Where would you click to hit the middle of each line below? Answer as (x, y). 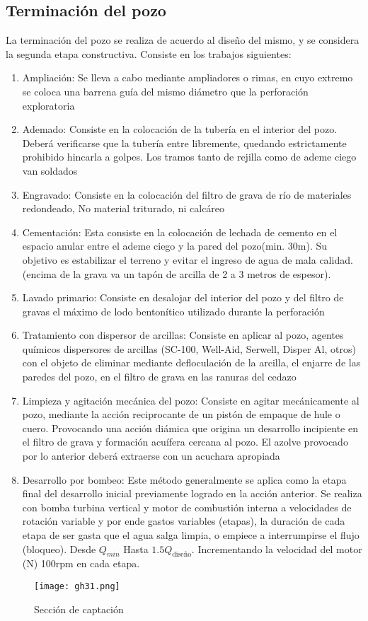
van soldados (50, 170)
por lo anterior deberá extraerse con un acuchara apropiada (151, 456)
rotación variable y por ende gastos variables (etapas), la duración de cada (184, 521)
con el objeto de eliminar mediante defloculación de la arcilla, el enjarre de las (191, 362)
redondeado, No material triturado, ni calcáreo (123, 208)
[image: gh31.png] (77, 586)
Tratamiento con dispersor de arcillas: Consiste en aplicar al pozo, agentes (183, 335)
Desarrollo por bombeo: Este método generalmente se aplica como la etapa (184, 479)
